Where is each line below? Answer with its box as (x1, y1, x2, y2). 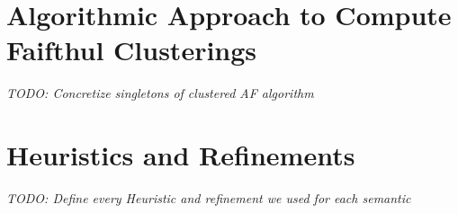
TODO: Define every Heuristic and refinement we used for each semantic (6, 189, 411, 208)
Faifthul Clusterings (6, 31, 257, 68)
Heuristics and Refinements (6, 137, 355, 173)
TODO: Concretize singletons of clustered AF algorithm (6, 84, 314, 102)
